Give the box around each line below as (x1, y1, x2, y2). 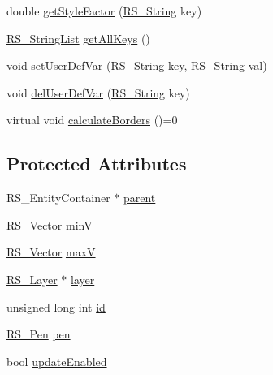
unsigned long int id (6, 298, 106, 315)
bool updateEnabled (6, 352, 107, 369)
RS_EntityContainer (6, 189, 110, 206)
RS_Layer (6, 270, 58, 287)
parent (123, 189, 156, 206)
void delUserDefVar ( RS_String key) (6, 84, 190, 101)
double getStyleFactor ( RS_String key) (6, 2, 202, 19)
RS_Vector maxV (6, 244, 96, 261)
